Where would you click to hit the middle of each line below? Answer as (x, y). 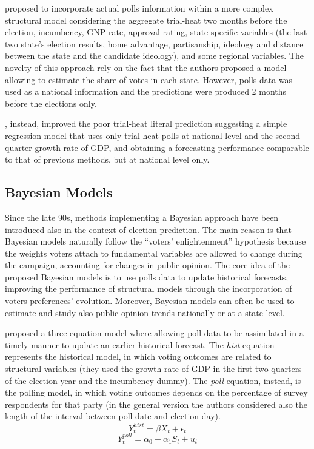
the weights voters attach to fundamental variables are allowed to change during (154, 253)
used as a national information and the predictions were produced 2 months (146, 91)
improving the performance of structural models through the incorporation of (149, 289)
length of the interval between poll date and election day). (113, 416)
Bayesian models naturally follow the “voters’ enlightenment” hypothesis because (155, 241)
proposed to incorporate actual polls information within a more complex (139, 8)
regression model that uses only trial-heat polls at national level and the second (153, 135)
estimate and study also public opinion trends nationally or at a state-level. (145, 312)
